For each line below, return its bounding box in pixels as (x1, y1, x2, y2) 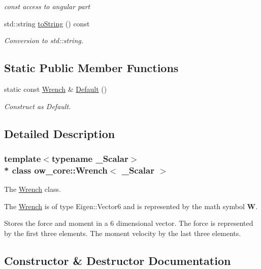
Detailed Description (4, 125, 115, 141)
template (4, 152, 41, 164)
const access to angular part (4, 1, 90, 11)
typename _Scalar (51, 152, 128, 164)
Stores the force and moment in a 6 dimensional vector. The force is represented (4, 218, 253, 228)
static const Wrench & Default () (4, 83, 107, 94)
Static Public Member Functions (4, 60, 179, 76)
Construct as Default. (4, 100, 71, 111)
